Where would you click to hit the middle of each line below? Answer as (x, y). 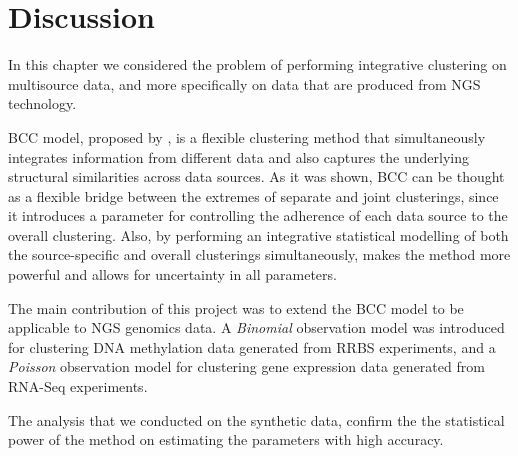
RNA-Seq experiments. (78, 386)
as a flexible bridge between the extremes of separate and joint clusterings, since (253, 195)
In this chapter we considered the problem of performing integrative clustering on (257, 64)
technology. (42, 103)
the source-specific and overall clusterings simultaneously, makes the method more (259, 254)
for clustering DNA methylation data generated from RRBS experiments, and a (252, 346)
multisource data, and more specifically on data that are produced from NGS (244, 83)
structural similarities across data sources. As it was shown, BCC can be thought (256, 176)
